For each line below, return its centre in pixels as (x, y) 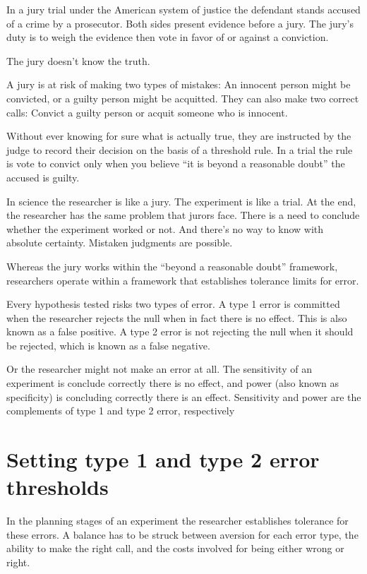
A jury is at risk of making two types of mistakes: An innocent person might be (179, 84)
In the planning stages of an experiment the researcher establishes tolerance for (178, 521)
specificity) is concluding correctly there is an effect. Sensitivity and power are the (184, 396)
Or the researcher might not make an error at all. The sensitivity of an (159, 369)
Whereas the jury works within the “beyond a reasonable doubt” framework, (172, 266)
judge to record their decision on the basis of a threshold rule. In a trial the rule (180, 149)
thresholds (58, 487)
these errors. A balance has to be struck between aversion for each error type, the (182, 534)
